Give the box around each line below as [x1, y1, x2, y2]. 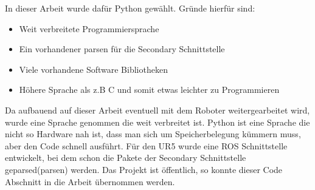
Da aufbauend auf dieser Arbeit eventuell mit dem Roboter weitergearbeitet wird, [5, 103, 310, 116]
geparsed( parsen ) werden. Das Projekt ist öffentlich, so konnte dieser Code [5, 163, 283, 175]
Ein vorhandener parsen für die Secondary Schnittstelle [19, 42, 225, 55]
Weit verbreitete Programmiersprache [19, 22, 159, 35]
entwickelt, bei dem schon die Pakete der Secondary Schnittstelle [5, 151, 246, 164]
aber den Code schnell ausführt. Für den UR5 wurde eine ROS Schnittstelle [5, 139, 288, 152]
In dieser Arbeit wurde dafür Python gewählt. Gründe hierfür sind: [5, 2, 255, 14]
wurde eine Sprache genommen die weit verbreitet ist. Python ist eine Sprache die [5, 115, 310, 128]
